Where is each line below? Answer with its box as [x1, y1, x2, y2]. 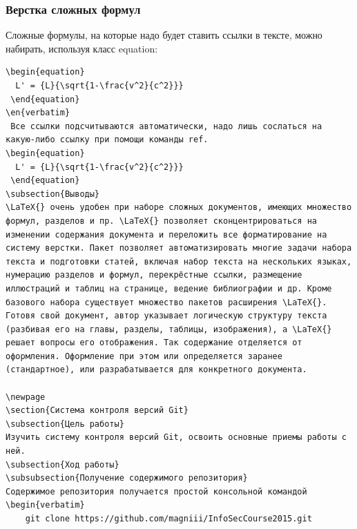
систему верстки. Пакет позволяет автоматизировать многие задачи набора [6, 243, 352, 253]
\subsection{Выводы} [6, 189, 100, 199]
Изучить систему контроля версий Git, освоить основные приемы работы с [6, 432, 347, 443]
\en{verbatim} [6, 108, 70, 118]
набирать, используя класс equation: [6, 41, 158, 55]
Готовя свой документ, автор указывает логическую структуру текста [6, 311, 327, 321]
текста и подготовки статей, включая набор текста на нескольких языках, [6, 256, 352, 267]
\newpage [6, 392, 46, 402]
